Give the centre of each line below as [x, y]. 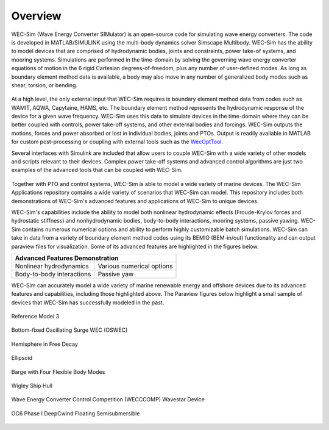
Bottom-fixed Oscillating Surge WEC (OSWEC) [69, 330]
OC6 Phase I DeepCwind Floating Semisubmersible [76, 413]
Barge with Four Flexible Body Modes [58, 371]
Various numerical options [135, 266]
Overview [36, 16]
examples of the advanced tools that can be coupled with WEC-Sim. [97, 170]
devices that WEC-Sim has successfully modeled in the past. [88, 303]
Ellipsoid [22, 358]
